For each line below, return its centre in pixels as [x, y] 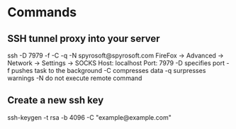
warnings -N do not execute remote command [75, 78]
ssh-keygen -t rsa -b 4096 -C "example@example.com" [89, 117]
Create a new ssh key [56, 100]
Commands [42, 12]
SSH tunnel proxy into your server [84, 39]
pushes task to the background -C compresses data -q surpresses [109, 71]
